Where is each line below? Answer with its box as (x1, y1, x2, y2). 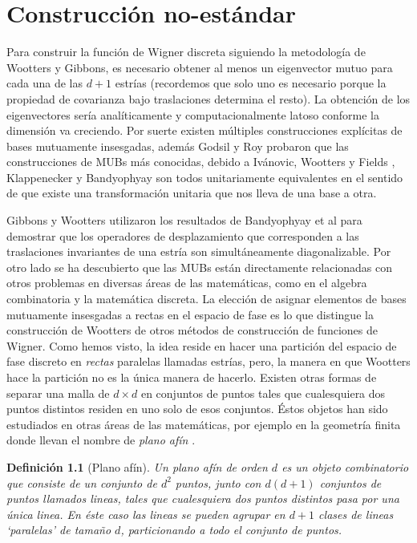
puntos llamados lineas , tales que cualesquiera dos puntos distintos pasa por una (6, 490, 399, 507)
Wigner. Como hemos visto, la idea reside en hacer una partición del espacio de (6, 337, 397, 354)
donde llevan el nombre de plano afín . (6, 432, 196, 448)
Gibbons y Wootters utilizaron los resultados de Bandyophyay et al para (6, 212, 362, 229)
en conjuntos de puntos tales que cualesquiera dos (140, 384, 386, 401)
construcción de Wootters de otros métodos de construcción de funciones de (6, 322, 378, 338)
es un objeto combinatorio (281, 458, 409, 475)
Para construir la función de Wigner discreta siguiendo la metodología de (6, 43, 366, 60)
